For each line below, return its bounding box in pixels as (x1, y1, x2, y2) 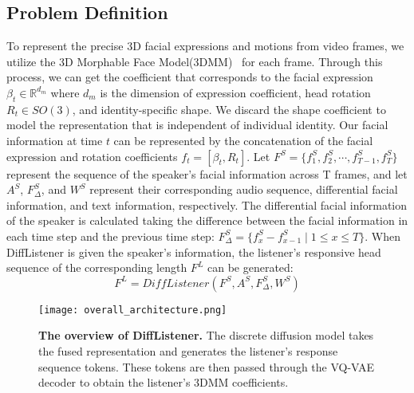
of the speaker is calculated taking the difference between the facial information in (6, 212, 408, 229)
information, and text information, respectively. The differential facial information (6, 196, 408, 213)
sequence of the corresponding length (6, 259, 187, 276)
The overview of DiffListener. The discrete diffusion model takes (38, 327, 374, 344)
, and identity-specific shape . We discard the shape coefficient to (72, 100, 386, 117)
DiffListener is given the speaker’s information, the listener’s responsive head (6, 243, 381, 260)
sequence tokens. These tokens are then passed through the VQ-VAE (38, 358, 375, 375)
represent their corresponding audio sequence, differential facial (89, 181, 398, 198)
